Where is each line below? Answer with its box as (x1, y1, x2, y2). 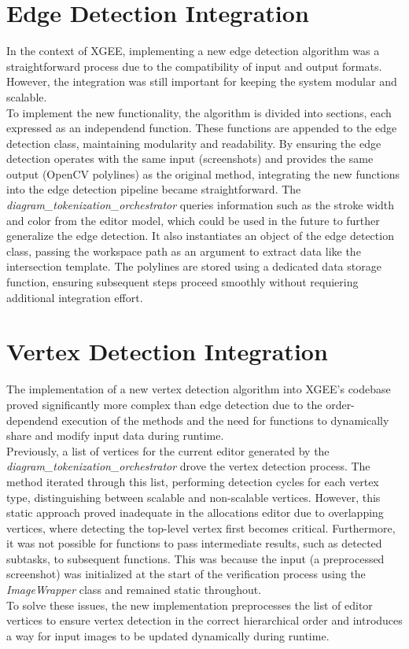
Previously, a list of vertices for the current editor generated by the (6, 442, 330, 459)
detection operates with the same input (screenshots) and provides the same (6, 150, 374, 167)
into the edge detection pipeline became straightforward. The (6, 181, 301, 197)
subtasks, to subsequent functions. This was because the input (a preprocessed (6, 550, 385, 566)
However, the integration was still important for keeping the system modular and (6, 73, 397, 90)
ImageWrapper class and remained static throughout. (6, 581, 262, 598)
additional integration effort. (6, 289, 143, 305)
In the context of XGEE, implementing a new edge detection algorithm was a (6, 42, 380, 59)
